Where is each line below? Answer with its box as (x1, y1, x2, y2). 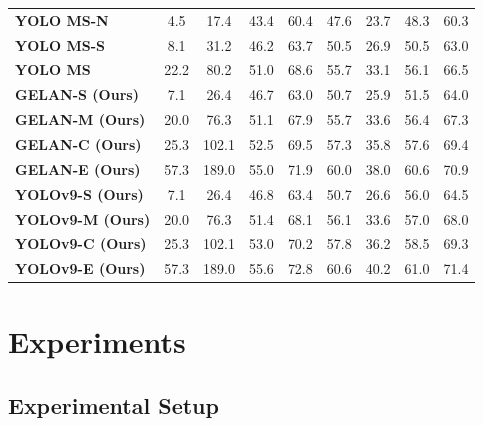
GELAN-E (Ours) (15, 158, 141, 179)
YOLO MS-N (15, 9, 109, 30)
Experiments (8, 321, 186, 362)
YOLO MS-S (15, 34, 105, 55)
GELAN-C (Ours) (15, 133, 142, 154)
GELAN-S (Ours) (15, 84, 139, 105)
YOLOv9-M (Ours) (15, 208, 151, 229)
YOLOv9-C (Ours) (15, 233, 147, 254)
